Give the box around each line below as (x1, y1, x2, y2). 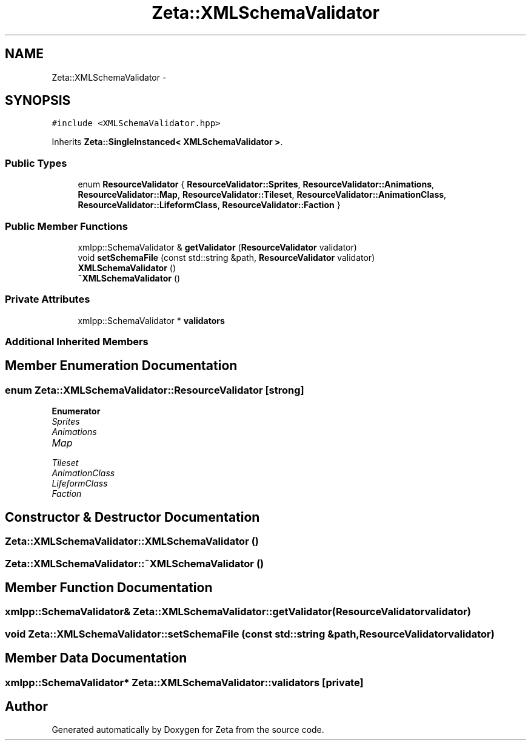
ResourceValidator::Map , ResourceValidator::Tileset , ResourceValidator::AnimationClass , (78, 189, 447, 200)
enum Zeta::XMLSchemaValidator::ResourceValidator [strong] (5, 383, 304, 396)
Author (5, 698, 48, 714)
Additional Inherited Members (5, 335, 149, 348)
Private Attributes (5, 293, 90, 306)
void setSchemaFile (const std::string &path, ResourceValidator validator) (78, 252, 375, 263)
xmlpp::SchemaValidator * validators (78, 315, 225, 326)
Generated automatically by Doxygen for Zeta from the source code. (52, 724, 324, 735)
